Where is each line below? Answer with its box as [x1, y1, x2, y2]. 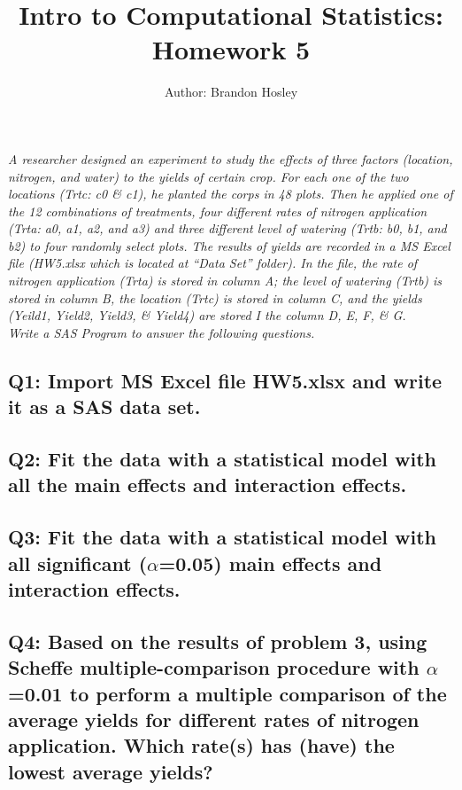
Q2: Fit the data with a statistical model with [8, 445, 436, 472]
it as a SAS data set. [8, 393, 201, 420]
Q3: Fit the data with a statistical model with [8, 523, 436, 551]
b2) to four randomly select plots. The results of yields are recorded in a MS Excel [8, 236, 450, 254]
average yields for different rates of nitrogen [8, 705, 420, 732]
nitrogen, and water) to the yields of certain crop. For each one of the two [8, 167, 409, 185]
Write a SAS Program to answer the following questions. [8, 323, 315, 341]
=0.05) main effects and [158, 549, 382, 576]
